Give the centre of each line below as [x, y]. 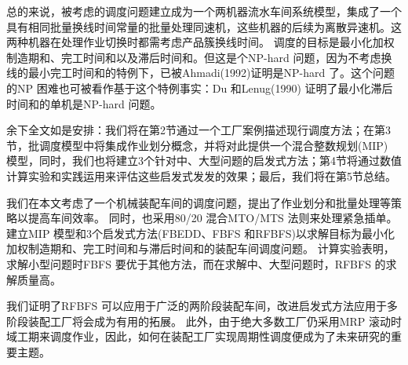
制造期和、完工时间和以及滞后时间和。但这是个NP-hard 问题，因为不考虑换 [199, 57]
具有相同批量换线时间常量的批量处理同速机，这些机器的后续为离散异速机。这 [204, 26]
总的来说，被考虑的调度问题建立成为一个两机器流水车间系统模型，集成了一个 [204, 11]
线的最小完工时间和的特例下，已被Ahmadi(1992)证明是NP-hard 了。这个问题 [200, 73]
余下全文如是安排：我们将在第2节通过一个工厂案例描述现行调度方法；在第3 [199, 130]
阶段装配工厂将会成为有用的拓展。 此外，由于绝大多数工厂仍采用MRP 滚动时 [204, 321]
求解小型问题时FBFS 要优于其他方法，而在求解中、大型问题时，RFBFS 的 [196, 263]
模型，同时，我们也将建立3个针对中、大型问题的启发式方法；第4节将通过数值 [204, 161]
